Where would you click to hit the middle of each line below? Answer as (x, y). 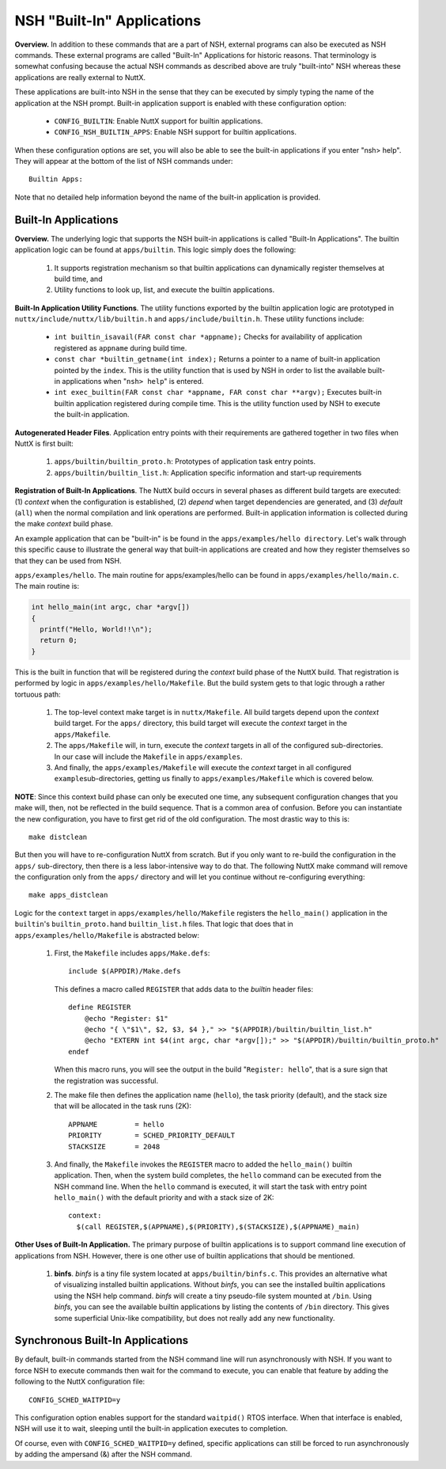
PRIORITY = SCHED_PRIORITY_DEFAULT (152, 1135)
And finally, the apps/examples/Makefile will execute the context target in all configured (203, 767)
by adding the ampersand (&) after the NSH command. (104, 1454)
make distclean (58, 837)
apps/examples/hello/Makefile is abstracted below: (107, 935)
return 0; (59, 640)
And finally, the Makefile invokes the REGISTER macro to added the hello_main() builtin (203, 1164)
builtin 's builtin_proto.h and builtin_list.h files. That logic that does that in (154, 924)
